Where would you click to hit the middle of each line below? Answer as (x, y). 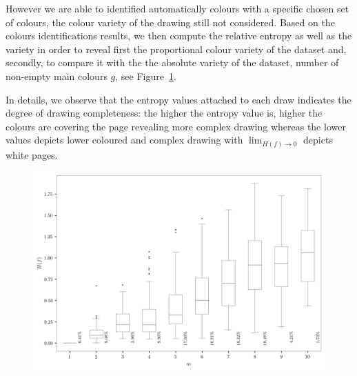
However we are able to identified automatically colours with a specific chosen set (177, 8)
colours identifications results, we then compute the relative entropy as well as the (179, 36)
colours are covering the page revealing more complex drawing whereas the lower (176, 126)
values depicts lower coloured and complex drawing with (124, 140)
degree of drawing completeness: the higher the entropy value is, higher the (164, 113)
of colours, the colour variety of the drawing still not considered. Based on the (170, 22)
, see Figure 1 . (146, 76)
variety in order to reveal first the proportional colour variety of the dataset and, (176, 49)
